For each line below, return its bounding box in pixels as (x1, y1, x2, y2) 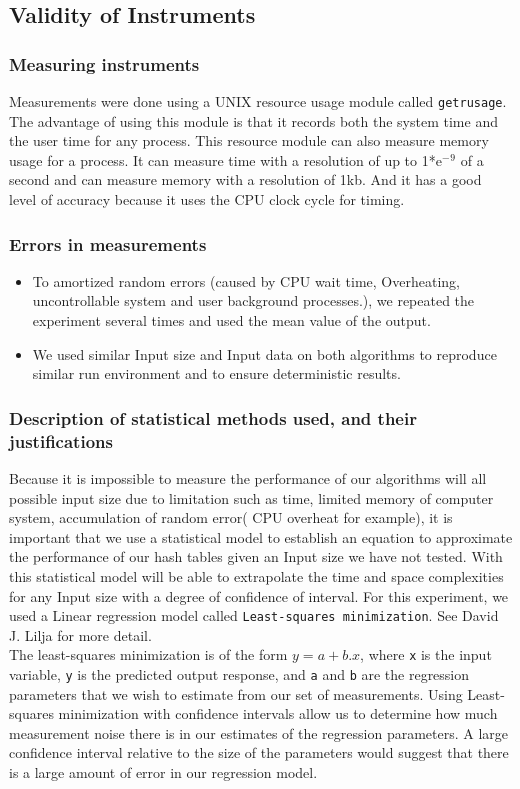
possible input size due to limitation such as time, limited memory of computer (9, 487, 494, 508)
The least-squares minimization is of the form (9, 644, 288, 665)
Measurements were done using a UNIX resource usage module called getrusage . (9, 91, 507, 111)
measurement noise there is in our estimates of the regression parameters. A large (9, 722, 509, 743)
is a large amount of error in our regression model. (9, 762, 318, 783)
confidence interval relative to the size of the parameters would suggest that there (9, 742, 509, 763)
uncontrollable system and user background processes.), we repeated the (32, 290, 475, 311)
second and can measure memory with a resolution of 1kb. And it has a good (9, 169, 482, 190)
